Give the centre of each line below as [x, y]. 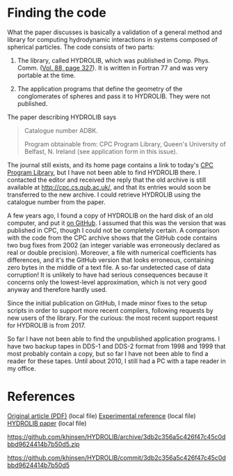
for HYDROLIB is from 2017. [46, 325]
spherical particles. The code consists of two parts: [81, 47]
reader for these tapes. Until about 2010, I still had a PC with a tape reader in [116, 361]
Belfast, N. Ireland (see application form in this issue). [101, 151]
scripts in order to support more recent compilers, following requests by [110, 310]
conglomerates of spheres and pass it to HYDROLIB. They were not [114, 96]
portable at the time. [46, 75]
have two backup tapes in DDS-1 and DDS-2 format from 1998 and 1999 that [116, 346]
